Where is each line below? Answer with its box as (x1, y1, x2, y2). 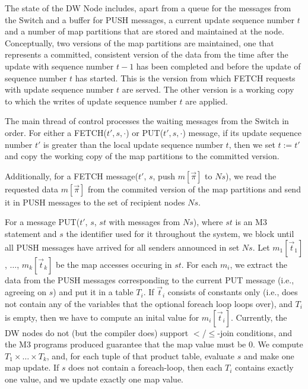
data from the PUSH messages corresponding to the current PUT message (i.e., (5, 273, 294, 286)
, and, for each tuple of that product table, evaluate (46, 349, 235, 362)
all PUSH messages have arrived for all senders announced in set (5, 241, 240, 253)
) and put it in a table (53, 286, 134, 298)
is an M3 (235, 216, 267, 228)
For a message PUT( (5, 216, 80, 228)
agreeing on (5, 286, 47, 298)
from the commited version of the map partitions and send (88, 182, 301, 195)
